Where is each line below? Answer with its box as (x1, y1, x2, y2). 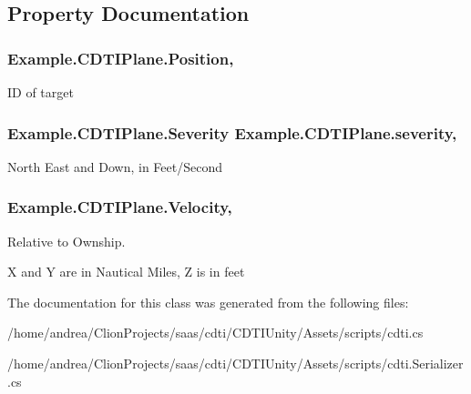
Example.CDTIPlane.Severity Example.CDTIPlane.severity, (7, 121, 457, 144)
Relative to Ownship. (7, 231, 126, 250)
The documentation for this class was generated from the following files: (7, 292, 409, 311)
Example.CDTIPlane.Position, (7, 46, 234, 69)
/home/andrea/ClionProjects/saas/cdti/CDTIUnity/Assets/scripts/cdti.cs (7, 323, 424, 342)
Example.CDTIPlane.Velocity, (7, 196, 232, 218)
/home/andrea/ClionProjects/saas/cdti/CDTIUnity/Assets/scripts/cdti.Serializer (7, 354, 464, 372)
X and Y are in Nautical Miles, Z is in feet (7, 262, 245, 281)
